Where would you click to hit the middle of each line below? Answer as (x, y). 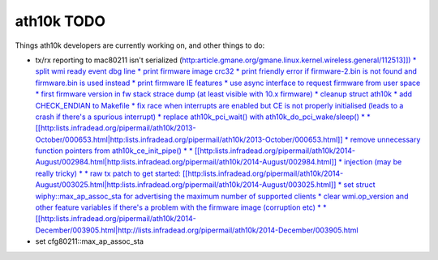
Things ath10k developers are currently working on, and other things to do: (140, 45)
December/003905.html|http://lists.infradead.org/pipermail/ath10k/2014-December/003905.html (197, 230)
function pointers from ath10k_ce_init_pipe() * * (114, 151)
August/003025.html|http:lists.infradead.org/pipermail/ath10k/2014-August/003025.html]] (186, 185)
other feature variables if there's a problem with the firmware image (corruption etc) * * (181, 207)
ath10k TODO (60, 21)
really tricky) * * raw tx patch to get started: (108, 173)
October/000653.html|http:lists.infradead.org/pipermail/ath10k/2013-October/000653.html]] (189, 139)
